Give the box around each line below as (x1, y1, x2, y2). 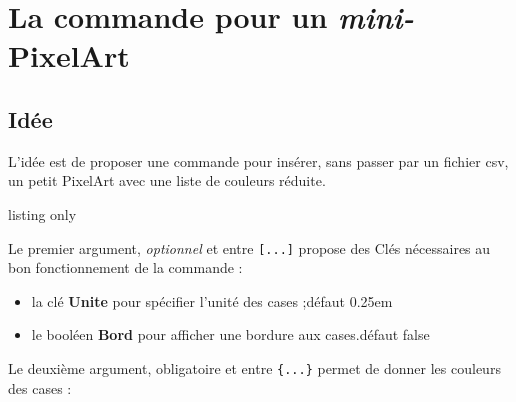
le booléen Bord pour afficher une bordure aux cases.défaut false (31, 324, 430, 345)
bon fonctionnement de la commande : (8, 257, 243, 278)
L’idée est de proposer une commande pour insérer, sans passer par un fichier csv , (8, 150, 509, 171)
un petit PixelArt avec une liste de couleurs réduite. (8, 170, 326, 191)
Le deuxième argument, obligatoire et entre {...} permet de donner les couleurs (8, 357, 501, 378)
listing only (8, 203, 77, 224)
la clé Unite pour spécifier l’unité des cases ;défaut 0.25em (31, 290, 393, 311)
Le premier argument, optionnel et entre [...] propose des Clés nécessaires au (8, 237, 491, 258)
